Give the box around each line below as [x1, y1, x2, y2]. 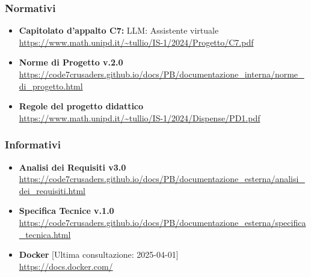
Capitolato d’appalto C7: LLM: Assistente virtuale [19, 24, 219, 37]
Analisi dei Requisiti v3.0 [19, 160, 126, 173]
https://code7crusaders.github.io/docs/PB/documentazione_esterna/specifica [19, 216, 306, 228]
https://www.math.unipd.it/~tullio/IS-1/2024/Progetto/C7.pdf [19, 35, 254, 48]
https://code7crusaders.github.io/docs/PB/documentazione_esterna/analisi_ [19, 172, 305, 185]
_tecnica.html [19, 228, 71, 240]
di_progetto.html [19, 79, 83, 92]
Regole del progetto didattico [19, 100, 144, 112]
